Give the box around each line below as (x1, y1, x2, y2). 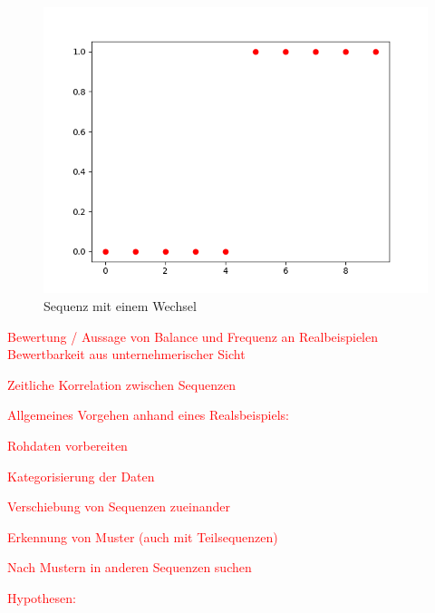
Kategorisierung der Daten (7, 466, 155, 485)
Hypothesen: (7, 588, 76, 607)
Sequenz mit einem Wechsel (43, 296, 197, 315)
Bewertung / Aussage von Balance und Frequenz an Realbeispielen (7, 326, 379, 345)
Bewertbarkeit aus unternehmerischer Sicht (7, 345, 246, 364)
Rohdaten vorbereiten (7, 435, 128, 454)
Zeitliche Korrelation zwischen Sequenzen (7, 375, 237, 394)
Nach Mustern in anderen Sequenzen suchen (7, 558, 252, 577)
